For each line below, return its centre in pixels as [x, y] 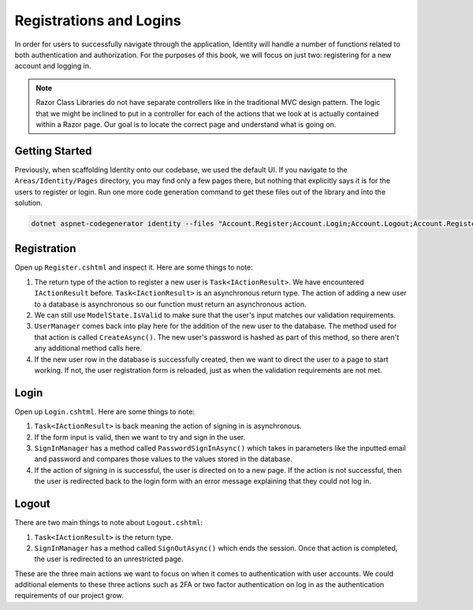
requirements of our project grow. [69, 596]
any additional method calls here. [88, 348]
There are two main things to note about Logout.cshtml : [109, 523]
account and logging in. [53, 66]
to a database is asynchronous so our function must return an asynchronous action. [170, 304]
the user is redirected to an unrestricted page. [109, 559]
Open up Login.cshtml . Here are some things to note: [104, 411]
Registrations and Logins [98, 20]
